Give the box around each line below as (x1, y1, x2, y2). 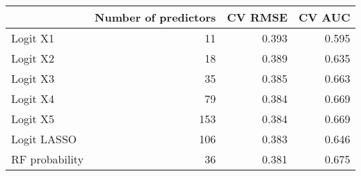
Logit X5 (11, 111, 55, 127)
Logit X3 (11, 70, 55, 86)
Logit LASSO (11, 131, 77, 147)
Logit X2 (11, 50, 55, 66)
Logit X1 (11, 30, 55, 46)
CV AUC (298, 9, 351, 25)
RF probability (11, 151, 84, 167)
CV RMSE (227, 9, 288, 25)
